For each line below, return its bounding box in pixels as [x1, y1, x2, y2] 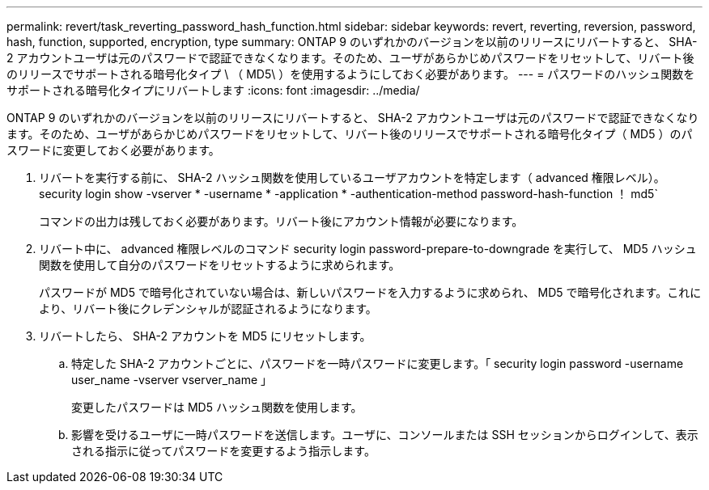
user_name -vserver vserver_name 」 [71, 373, 273, 387]
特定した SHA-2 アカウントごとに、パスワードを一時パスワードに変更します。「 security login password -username [71, 357, 684, 370]
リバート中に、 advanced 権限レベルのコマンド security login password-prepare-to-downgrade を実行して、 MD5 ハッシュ [39, 242, 697, 256]
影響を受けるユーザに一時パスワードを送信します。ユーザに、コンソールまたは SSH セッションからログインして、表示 [71, 428, 698, 441]
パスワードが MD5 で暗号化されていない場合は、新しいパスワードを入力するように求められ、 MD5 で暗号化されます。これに [39, 285, 702, 299]
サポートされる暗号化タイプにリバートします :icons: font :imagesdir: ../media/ [6, 83, 420, 97]
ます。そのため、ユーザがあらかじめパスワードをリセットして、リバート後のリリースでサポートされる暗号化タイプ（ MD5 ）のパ [6, 127, 693, 141]
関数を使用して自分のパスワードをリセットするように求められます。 [39, 258, 401, 272]
